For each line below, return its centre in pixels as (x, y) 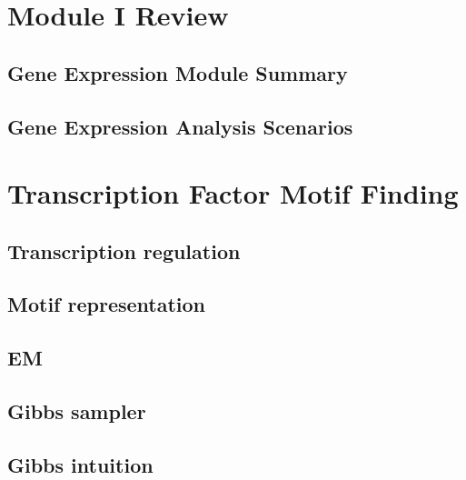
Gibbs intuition (80, 464)
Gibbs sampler (77, 411)
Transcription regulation (124, 250)
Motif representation (107, 304)
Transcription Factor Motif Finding (233, 193)
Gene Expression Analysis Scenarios (180, 126)
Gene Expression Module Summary (178, 72)
